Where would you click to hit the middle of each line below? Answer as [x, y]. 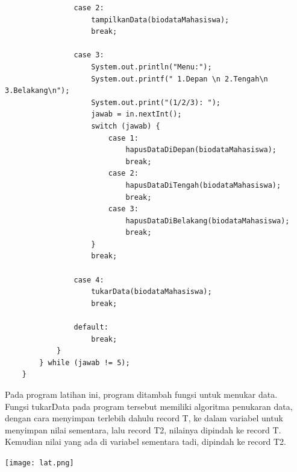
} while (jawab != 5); [85, 362]
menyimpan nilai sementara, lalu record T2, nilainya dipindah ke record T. [143, 429]
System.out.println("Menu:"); [152, 67]
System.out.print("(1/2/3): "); [156, 102]
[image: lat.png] [39, 463]
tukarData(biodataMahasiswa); [152, 292]
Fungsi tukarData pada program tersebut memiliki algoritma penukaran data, [149, 406]
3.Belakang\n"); [37, 91]
